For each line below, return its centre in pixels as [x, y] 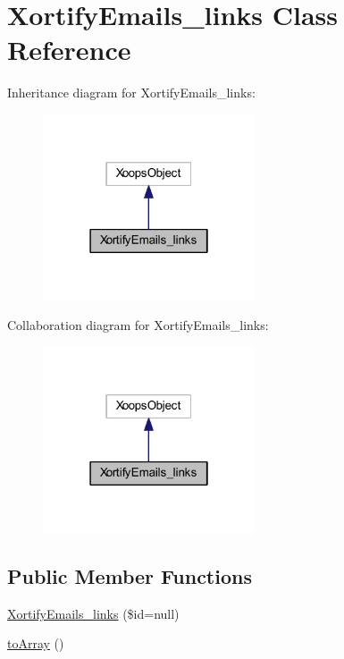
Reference [69, 50]
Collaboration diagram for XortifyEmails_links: [138, 325]
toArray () [36, 643]
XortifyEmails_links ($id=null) [93, 613]
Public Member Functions [130, 575]
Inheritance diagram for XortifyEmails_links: [131, 93]
